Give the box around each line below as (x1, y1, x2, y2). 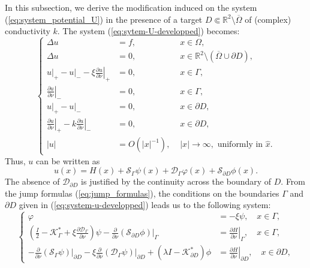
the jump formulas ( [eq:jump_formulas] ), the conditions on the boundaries (5, 186, 279, 199)
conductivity (5, 25, 50, 37)
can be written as (36, 154, 100, 167)
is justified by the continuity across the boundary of (81, 175, 272, 188)
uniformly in (217, 140, 263, 149)
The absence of (5, 175, 60, 188)
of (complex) (245, 13, 291, 25)
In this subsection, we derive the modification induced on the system (5, 1, 257, 13)
